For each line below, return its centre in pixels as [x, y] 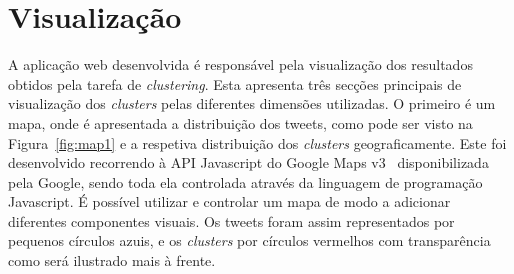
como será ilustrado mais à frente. [112, 260]
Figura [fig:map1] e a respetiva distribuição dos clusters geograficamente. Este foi [257, 142]
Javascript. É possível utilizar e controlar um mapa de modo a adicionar [229, 201]
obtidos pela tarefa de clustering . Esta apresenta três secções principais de [235, 83]
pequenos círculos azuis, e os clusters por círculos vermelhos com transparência [249, 240]
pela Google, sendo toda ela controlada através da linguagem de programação [245, 181]
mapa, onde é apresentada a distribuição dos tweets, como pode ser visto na [240, 122]
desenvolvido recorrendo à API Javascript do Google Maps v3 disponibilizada [248, 162]
